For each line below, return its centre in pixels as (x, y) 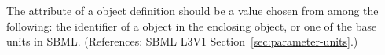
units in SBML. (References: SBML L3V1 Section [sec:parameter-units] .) (182, 41)
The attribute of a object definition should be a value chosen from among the (192, 10)
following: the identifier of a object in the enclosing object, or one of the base (192, 26)
